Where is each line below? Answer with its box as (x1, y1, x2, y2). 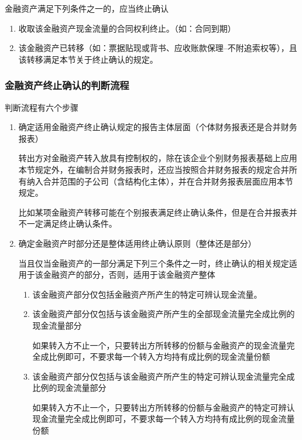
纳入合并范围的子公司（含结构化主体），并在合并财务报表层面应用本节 (26, 175, 293, 187)
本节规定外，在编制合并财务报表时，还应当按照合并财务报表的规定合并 (18, 163, 289, 175)
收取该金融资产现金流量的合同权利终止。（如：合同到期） (18, 22, 236, 34)
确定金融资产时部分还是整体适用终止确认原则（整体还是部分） (18, 237, 256, 249)
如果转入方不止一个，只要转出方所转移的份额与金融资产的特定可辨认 (32, 401, 295, 413)
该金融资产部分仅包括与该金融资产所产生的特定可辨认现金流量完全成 (32, 370, 295, 382)
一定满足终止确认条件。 (26, 217, 117, 230)
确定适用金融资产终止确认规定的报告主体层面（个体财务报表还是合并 (18, 121, 281, 133)
